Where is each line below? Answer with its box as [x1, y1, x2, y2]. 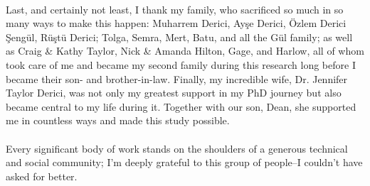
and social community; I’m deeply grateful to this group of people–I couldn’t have [6, 155, 363, 170]
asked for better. [6, 168, 78, 183]
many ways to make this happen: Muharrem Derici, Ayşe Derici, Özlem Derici [6, 16, 347, 31]
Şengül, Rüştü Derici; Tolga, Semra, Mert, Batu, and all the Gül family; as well [6, 29, 353, 44]
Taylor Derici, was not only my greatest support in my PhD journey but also [6, 85, 342, 100]
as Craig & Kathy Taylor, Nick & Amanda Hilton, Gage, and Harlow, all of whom [6, 43, 364, 58]
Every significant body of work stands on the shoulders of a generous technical [6, 141, 348, 155]
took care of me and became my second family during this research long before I [6, 57, 356, 72]
